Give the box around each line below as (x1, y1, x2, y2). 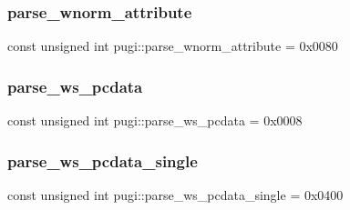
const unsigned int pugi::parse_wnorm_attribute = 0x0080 (7, 36, 338, 55)
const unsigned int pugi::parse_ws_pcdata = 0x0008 (7, 111, 303, 130)
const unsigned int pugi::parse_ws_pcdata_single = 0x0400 (7, 185, 344, 204)
